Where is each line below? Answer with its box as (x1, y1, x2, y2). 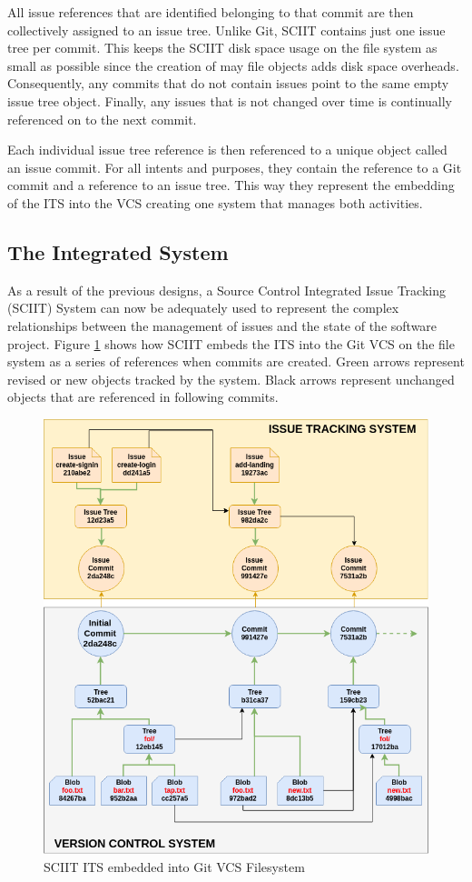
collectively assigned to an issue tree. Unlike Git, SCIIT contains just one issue (7, 20, 446, 39)
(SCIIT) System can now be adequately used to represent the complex (7, 298, 399, 317)
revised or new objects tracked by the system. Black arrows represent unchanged (7, 369, 455, 388)
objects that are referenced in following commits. (7, 387, 279, 406)
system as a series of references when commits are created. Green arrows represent (7, 352, 465, 371)
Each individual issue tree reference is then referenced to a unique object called (7, 140, 447, 159)
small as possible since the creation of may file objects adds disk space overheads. (7, 55, 459, 75)
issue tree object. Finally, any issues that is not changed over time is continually (7, 91, 453, 110)
